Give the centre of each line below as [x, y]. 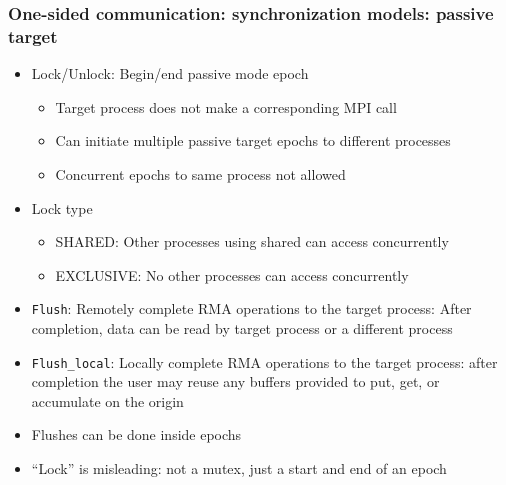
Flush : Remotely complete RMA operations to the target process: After [251, 308]
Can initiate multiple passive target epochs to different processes [253, 140]
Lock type [62, 207]
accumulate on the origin [107, 400]
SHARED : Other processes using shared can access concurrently [252, 241]
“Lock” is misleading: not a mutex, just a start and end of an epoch [239, 467]
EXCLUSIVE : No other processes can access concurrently [232, 274]
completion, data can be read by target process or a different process [242, 327]
